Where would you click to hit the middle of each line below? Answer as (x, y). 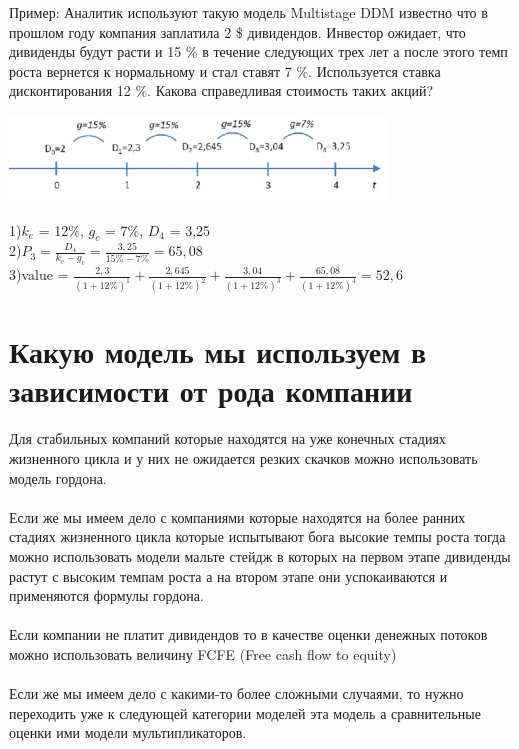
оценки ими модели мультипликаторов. (128, 732)
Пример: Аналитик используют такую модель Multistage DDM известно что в (248, 12)
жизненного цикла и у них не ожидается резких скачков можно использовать (243, 458)
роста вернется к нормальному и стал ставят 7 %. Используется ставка (225, 70)
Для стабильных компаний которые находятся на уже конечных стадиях (227, 438)
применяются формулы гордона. (106, 595)
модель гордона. (58, 477)
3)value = (39, 274)
